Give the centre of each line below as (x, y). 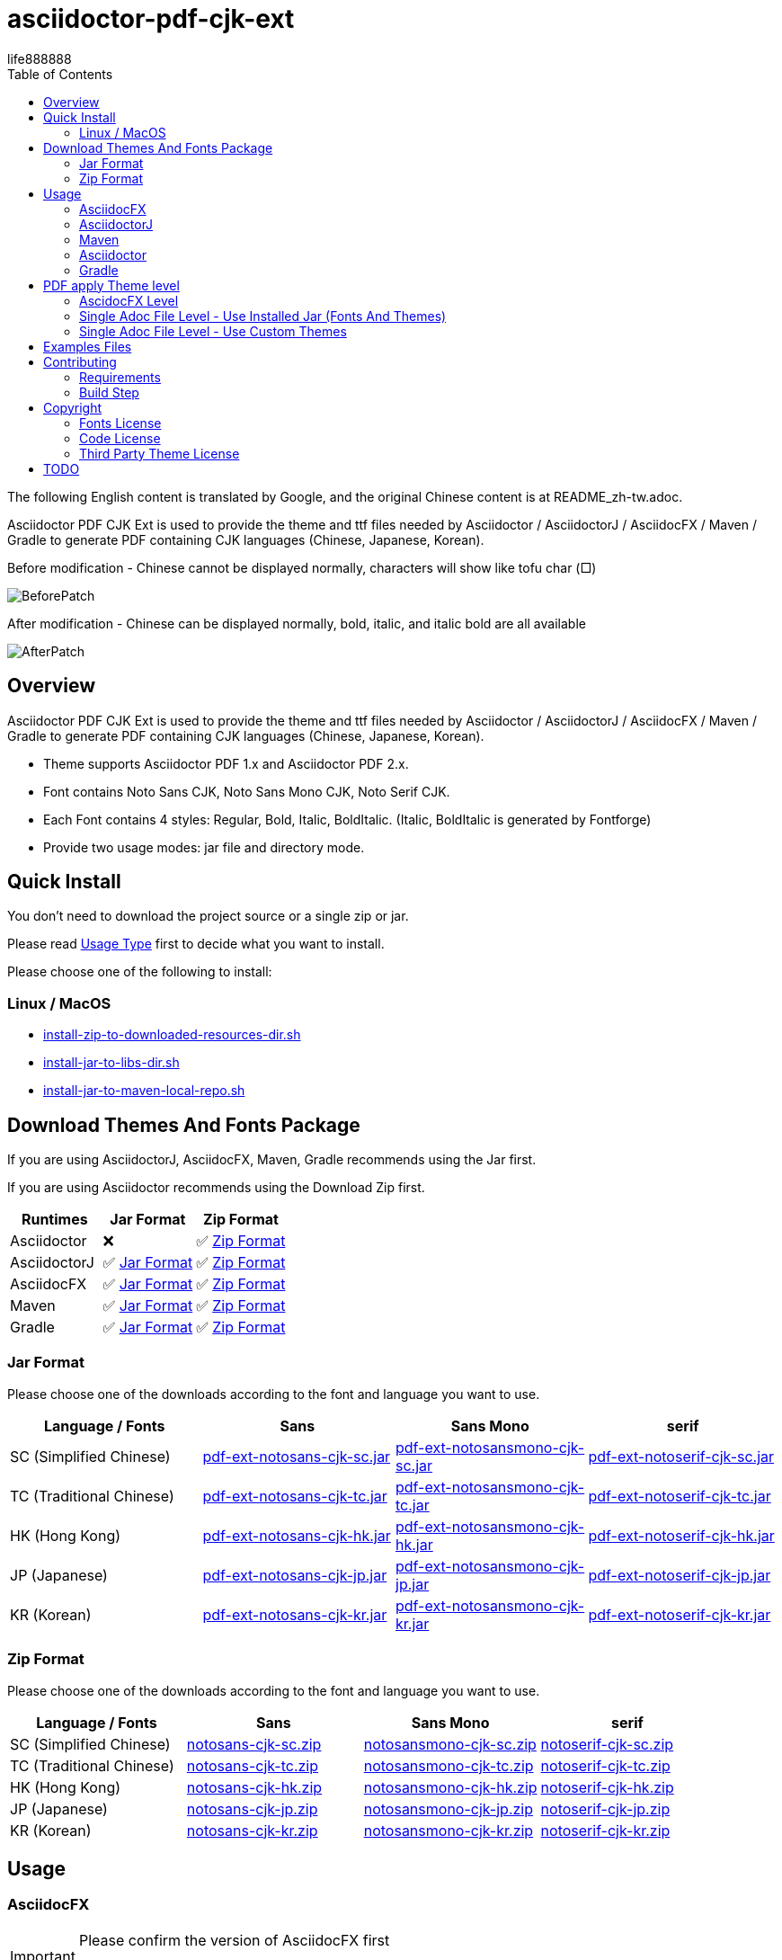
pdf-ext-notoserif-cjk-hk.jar (681, 1535)
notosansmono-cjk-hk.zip (450, 1787)
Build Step (109, 392)
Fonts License (120, 423)
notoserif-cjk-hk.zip (607, 1787)
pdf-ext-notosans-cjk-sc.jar (297, 1456)
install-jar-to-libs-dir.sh (111, 1063)
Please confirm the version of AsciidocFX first (234, 1940)
